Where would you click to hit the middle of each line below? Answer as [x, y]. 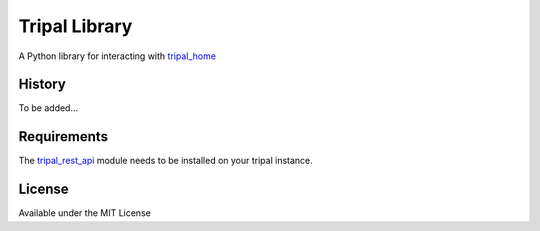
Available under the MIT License [85, 213]
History [42, 84]
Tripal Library [75, 26]
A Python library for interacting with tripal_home [117, 56]
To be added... [48, 108]
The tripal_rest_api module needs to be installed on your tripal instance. [166, 161]
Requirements [63, 136]
